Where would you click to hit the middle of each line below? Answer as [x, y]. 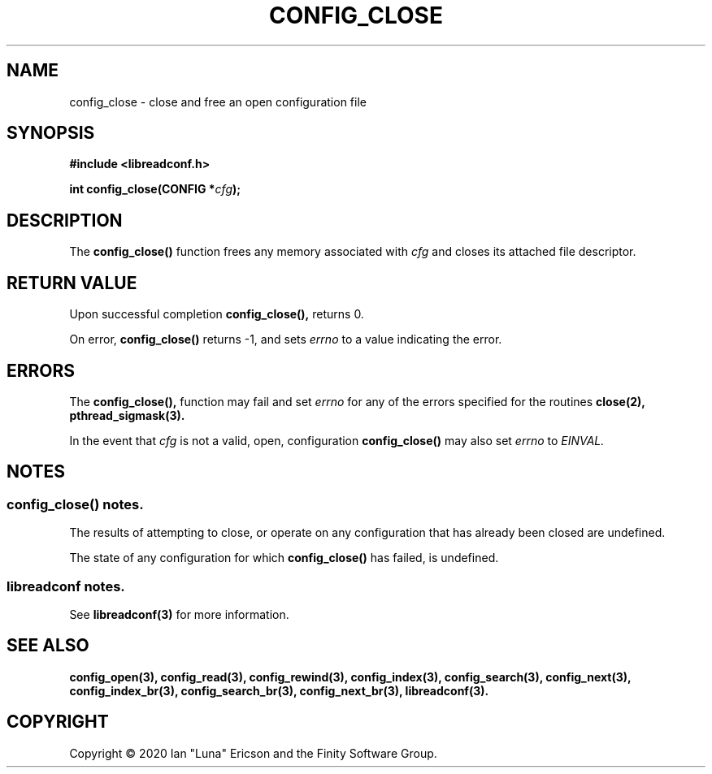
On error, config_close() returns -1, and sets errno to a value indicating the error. [286, 339]
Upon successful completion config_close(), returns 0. [217, 314]
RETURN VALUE [72, 283]
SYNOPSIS [51, 133]
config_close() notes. [75, 504]
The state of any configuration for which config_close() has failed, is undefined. [284, 558]
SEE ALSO [48, 646]
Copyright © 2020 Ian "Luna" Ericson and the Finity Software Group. [253, 753]
